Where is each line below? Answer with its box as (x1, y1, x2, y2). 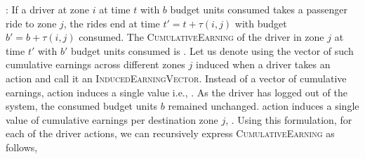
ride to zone (6, 15, 57, 30)
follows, (6, 139, 38, 154)
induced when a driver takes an (196, 57, 331, 72)
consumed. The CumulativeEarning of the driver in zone (79, 30, 324, 44)
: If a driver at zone (6, 2, 90, 16)
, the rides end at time (63, 15, 160, 30)
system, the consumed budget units (6, 98, 158, 113)
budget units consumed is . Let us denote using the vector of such (70, 43, 354, 58)
